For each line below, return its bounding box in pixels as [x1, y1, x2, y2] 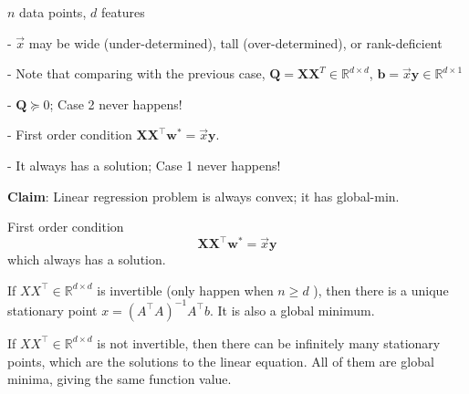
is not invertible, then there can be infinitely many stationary [97, 333, 441, 352]
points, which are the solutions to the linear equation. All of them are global [7, 351, 434, 370]
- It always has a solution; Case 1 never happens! [7, 155, 281, 174]
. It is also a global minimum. [209, 300, 375, 319]
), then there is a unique [313, 280, 449, 299]
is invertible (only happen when [97, 280, 274, 299]
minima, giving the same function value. [7, 369, 232, 389]
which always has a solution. [7, 250, 166, 269]
